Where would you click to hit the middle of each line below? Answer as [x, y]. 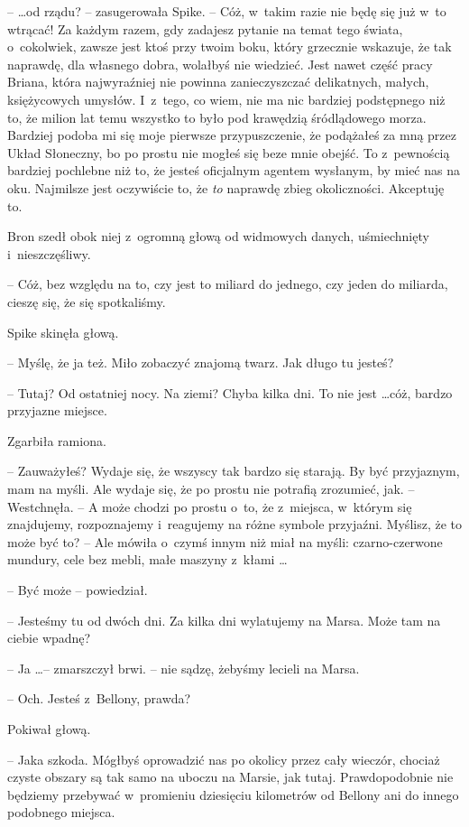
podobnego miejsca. [61, 812]
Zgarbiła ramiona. [57, 440]
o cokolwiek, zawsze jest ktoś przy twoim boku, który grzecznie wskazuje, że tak [230, 46]
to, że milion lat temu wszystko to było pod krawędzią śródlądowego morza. [217, 117]
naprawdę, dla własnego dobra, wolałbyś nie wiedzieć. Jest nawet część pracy [220, 64]
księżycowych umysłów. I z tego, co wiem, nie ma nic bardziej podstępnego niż [226, 99]
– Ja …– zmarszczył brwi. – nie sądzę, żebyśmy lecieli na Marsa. [184, 668]
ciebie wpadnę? [49, 638]
